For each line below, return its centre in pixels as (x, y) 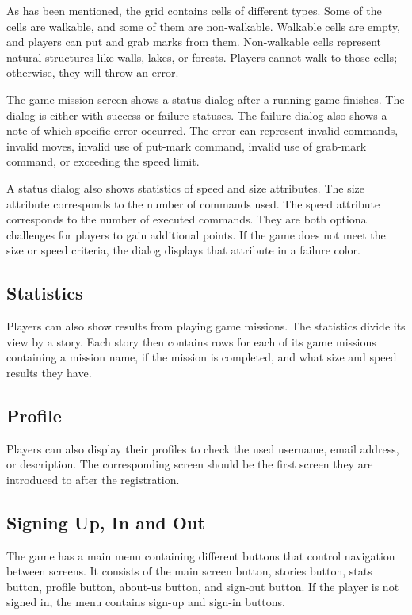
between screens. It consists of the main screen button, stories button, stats (189, 571)
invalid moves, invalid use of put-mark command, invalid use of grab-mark (187, 145)
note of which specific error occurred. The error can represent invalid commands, (202, 130)
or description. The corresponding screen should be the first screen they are (190, 464)
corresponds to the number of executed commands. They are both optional (188, 219)
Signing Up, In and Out (106, 522)
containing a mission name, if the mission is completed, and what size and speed (202, 357)
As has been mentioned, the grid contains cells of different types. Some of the (194, 10)
